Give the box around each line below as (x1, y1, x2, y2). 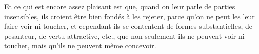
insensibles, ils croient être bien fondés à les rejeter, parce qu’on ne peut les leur (4, 11, 255, 21)
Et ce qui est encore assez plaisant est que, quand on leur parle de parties (4, 1, 235, 11)
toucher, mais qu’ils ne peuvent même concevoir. (4, 40, 156, 51)
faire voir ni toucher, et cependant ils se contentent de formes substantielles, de (4, 21, 252, 31)
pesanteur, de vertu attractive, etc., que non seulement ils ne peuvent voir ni (4, 30, 245, 41)
